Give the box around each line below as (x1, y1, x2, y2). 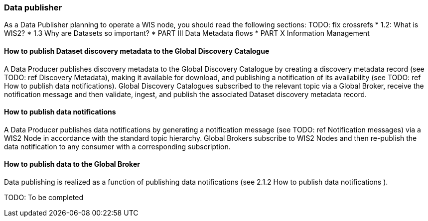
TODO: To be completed (4, 193, 84, 202)
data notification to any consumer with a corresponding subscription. (4, 142, 231, 151)
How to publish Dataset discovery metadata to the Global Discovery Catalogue (4, 46, 270, 55)
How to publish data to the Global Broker (4, 160, 140, 169)
